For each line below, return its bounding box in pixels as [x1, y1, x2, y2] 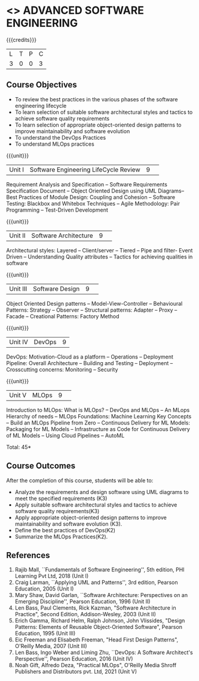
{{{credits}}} [6, 36, 37, 43]
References [6, 550, 50, 561]
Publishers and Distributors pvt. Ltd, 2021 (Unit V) [14, 668, 137, 675]
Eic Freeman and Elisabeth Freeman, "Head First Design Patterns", [14, 636, 179, 643]
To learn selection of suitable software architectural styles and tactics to [14, 109, 193, 116]
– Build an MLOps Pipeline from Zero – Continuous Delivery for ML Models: [6, 419, 190, 426]
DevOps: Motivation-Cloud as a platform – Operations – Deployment [6, 353, 173, 360]
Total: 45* [6, 443, 32, 450]
